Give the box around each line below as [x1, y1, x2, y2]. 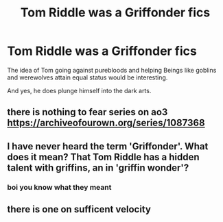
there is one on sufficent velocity [7, 203, 151, 215]
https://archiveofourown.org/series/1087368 [7, 117, 205, 129]
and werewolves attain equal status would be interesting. [7, 73, 168, 82]
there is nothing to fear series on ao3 [7, 106, 168, 118]
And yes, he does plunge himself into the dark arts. [7, 86, 152, 95]
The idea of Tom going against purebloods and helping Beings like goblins [7, 66, 217, 74]
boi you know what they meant [7, 182, 112, 192]
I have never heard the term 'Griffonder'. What [7, 140, 209, 152]
